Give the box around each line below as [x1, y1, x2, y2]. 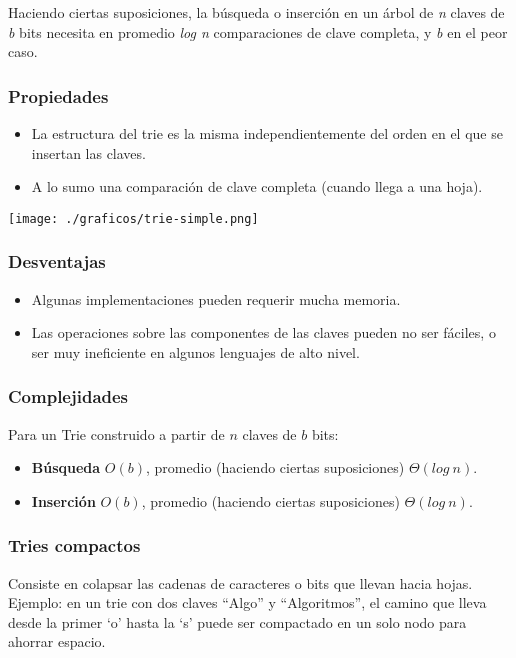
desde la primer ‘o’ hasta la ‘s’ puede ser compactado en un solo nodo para [8, 611, 467, 632]
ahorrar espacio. [8, 631, 106, 652]
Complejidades [8, 384, 129, 409]
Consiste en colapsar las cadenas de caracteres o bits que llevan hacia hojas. [8, 572, 473, 593]
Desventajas [8, 249, 106, 274]
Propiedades [8, 83, 109, 108]
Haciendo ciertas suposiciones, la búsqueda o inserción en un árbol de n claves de [8, 2, 505, 22]
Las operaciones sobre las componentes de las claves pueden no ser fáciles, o [31, 322, 496, 343]
